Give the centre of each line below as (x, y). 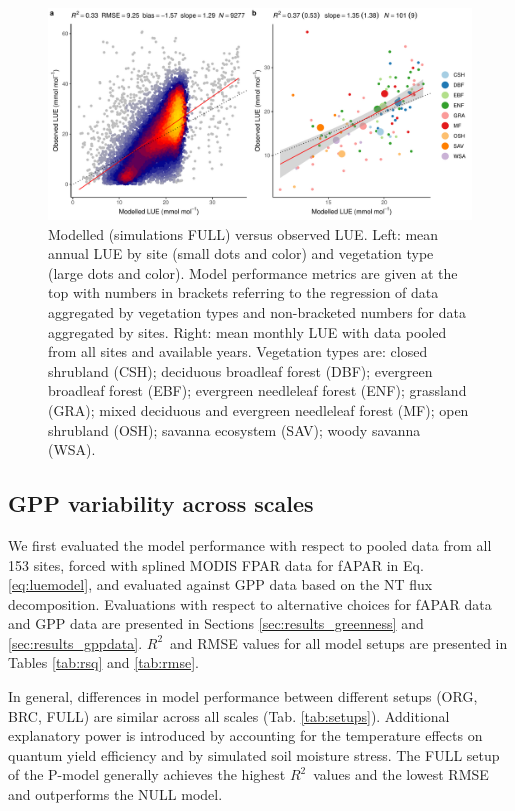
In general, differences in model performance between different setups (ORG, (243, 696)
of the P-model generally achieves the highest (147, 774)
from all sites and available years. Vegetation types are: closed (238, 351)
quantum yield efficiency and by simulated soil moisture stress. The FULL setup (254, 754)
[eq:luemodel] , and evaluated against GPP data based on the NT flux (220, 584)
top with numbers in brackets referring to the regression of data (243, 292)
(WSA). (72, 449)
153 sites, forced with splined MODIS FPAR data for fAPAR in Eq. (216, 564)
